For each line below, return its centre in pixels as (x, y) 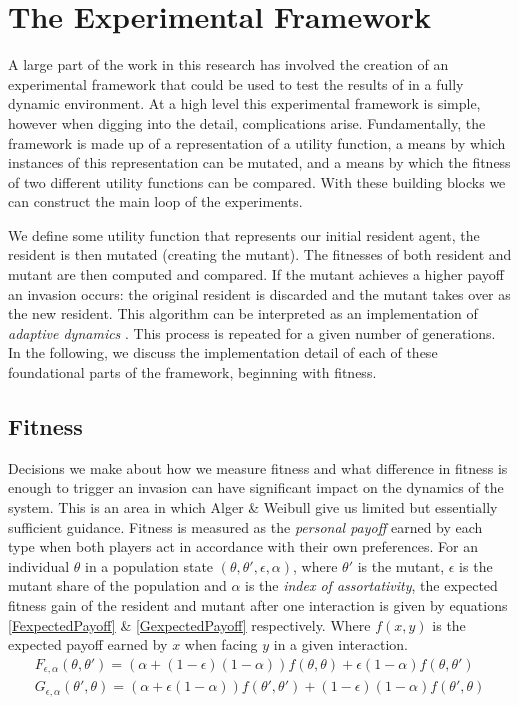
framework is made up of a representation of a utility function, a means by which (257, 142)
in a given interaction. (340, 644)
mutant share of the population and (117, 585)
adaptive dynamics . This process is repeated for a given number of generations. (252, 332)
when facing (221, 644)
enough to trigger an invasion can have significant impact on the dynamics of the (256, 487)
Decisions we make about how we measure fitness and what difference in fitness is (258, 467)
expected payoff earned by (88, 644)
